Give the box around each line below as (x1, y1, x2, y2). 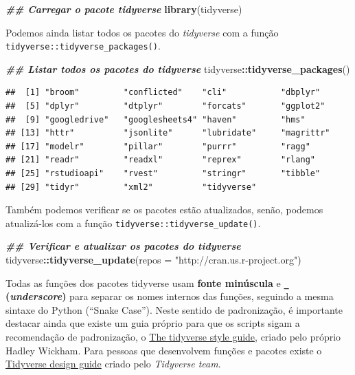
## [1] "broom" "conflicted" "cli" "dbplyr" (5, 87, 321, 98)
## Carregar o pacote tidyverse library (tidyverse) (5, 2, 242, 16)
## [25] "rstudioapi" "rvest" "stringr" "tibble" (5, 169, 321, 178)
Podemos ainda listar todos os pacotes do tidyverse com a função (5, 25, 279, 39)
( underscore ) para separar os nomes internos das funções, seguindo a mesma (5, 289, 334, 303)
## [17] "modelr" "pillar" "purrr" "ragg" (5, 141, 310, 151)
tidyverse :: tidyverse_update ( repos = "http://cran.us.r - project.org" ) (5, 253, 301, 267)
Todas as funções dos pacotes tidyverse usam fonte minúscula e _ (5, 275, 289, 290)
